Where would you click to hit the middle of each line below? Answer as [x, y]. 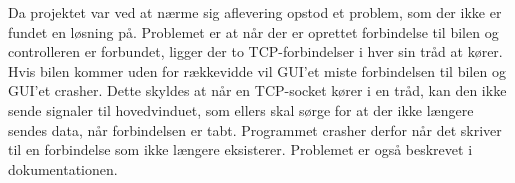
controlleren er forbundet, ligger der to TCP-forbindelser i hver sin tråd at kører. [255, 51]
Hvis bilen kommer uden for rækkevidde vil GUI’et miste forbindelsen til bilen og [257, 70]
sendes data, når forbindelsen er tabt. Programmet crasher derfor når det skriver [255, 129]
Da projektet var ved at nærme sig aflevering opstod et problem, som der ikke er [255, 12]
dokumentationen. [63, 168]
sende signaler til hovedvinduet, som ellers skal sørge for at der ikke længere [241, 109]
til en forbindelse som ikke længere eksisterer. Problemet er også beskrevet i [240, 149]
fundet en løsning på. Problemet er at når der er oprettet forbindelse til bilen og [253, 31]
